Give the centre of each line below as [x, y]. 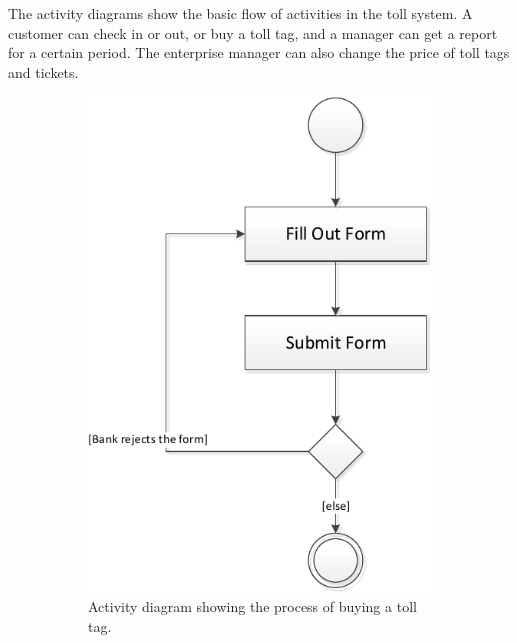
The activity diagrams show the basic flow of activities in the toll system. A [240, 13]
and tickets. [43, 71]
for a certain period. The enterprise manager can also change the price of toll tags [259, 52]
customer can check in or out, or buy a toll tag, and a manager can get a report [253, 32]
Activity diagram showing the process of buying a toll [252, 606]
